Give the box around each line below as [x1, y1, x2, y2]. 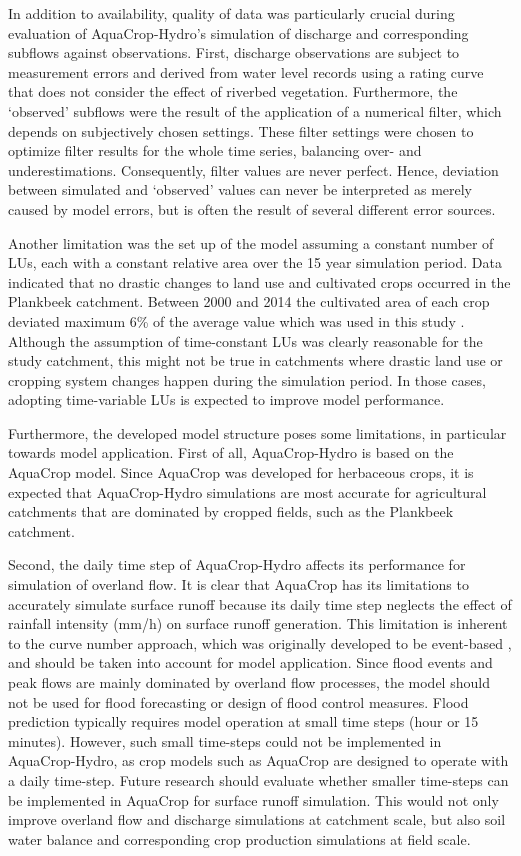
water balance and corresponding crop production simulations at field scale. [8, 828, 471, 849]
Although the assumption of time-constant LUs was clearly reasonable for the [8, 330, 483, 351]
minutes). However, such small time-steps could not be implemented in [8, 730, 442, 751]
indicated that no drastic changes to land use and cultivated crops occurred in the [8, 271, 511, 292]
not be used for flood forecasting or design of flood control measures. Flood [8, 691, 469, 712]
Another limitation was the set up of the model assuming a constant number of [8, 232, 494, 253]
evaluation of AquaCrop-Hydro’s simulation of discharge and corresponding [8, 22, 469, 43]
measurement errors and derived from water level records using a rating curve [8, 61, 484, 82]
